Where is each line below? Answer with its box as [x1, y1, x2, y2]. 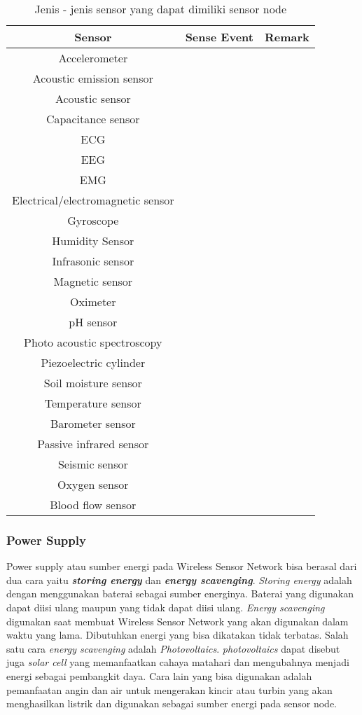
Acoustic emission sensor [32, 70, 153, 86]
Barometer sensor [50, 415, 136, 431]
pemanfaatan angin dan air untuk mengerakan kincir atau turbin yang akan [6, 682, 333, 697]
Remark [264, 29, 309, 45]
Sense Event [185, 29, 253, 45]
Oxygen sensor [57, 476, 129, 492]
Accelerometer [58, 50, 128, 66]
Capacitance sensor [46, 111, 140, 127]
